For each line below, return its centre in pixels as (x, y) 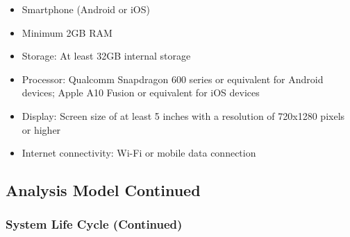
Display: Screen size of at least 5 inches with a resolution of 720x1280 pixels (183, 115)
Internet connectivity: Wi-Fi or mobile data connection (139, 153)
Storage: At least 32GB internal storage (106, 56)
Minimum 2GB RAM (67, 32)
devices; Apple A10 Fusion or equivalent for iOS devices (141, 93)
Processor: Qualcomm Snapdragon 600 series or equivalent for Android (173, 79)
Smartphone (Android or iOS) (86, 9)
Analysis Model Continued (103, 190)
